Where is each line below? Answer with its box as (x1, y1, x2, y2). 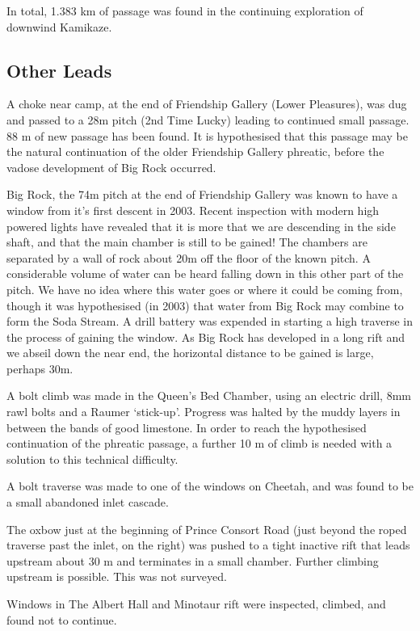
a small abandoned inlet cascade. (6, 494, 169, 511)
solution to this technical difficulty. (6, 450, 178, 467)
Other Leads (6, 57, 112, 82)
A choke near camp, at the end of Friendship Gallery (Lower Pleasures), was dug (6, 95, 407, 112)
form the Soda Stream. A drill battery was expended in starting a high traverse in (6, 313, 413, 330)
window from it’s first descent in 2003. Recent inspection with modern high (6, 201, 380, 218)
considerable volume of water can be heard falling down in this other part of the (6, 265, 404, 282)
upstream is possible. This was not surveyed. (6, 568, 227, 585)
